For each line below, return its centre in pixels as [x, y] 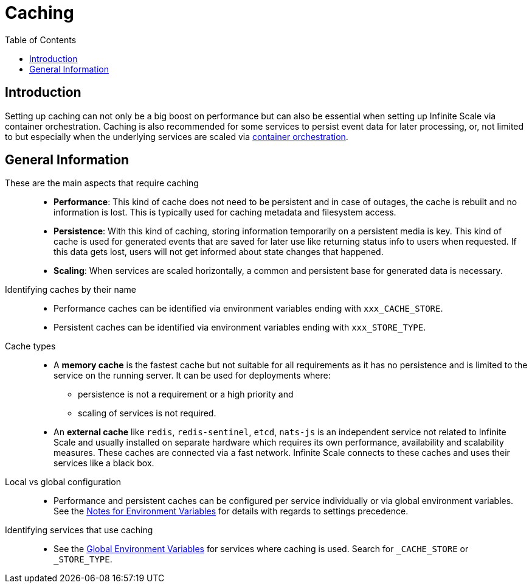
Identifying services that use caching [79, 530]
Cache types [30, 346]
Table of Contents [41, 40]
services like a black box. [104, 463]
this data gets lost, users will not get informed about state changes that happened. [219, 252]
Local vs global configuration [63, 482]
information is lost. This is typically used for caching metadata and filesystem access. [225, 212]
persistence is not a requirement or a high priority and [186, 394]
